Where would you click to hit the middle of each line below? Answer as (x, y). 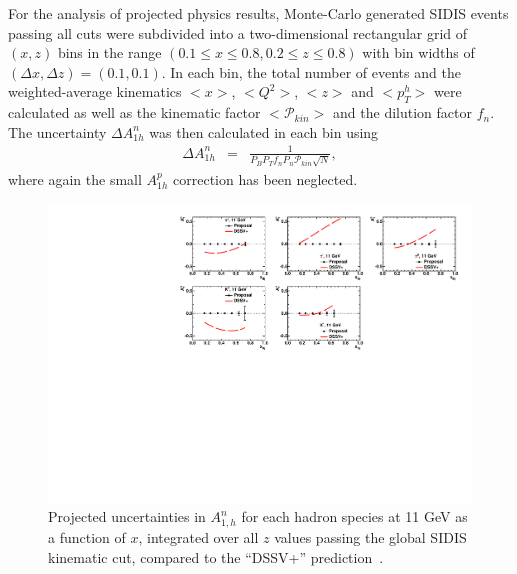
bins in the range (109, 52)
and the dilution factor (402, 112)
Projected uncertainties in (127, 516)
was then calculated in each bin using (264, 131)
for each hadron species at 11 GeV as (354, 516)
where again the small (75, 178)
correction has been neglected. (265, 178)
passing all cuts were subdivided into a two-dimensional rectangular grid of (238, 32)
